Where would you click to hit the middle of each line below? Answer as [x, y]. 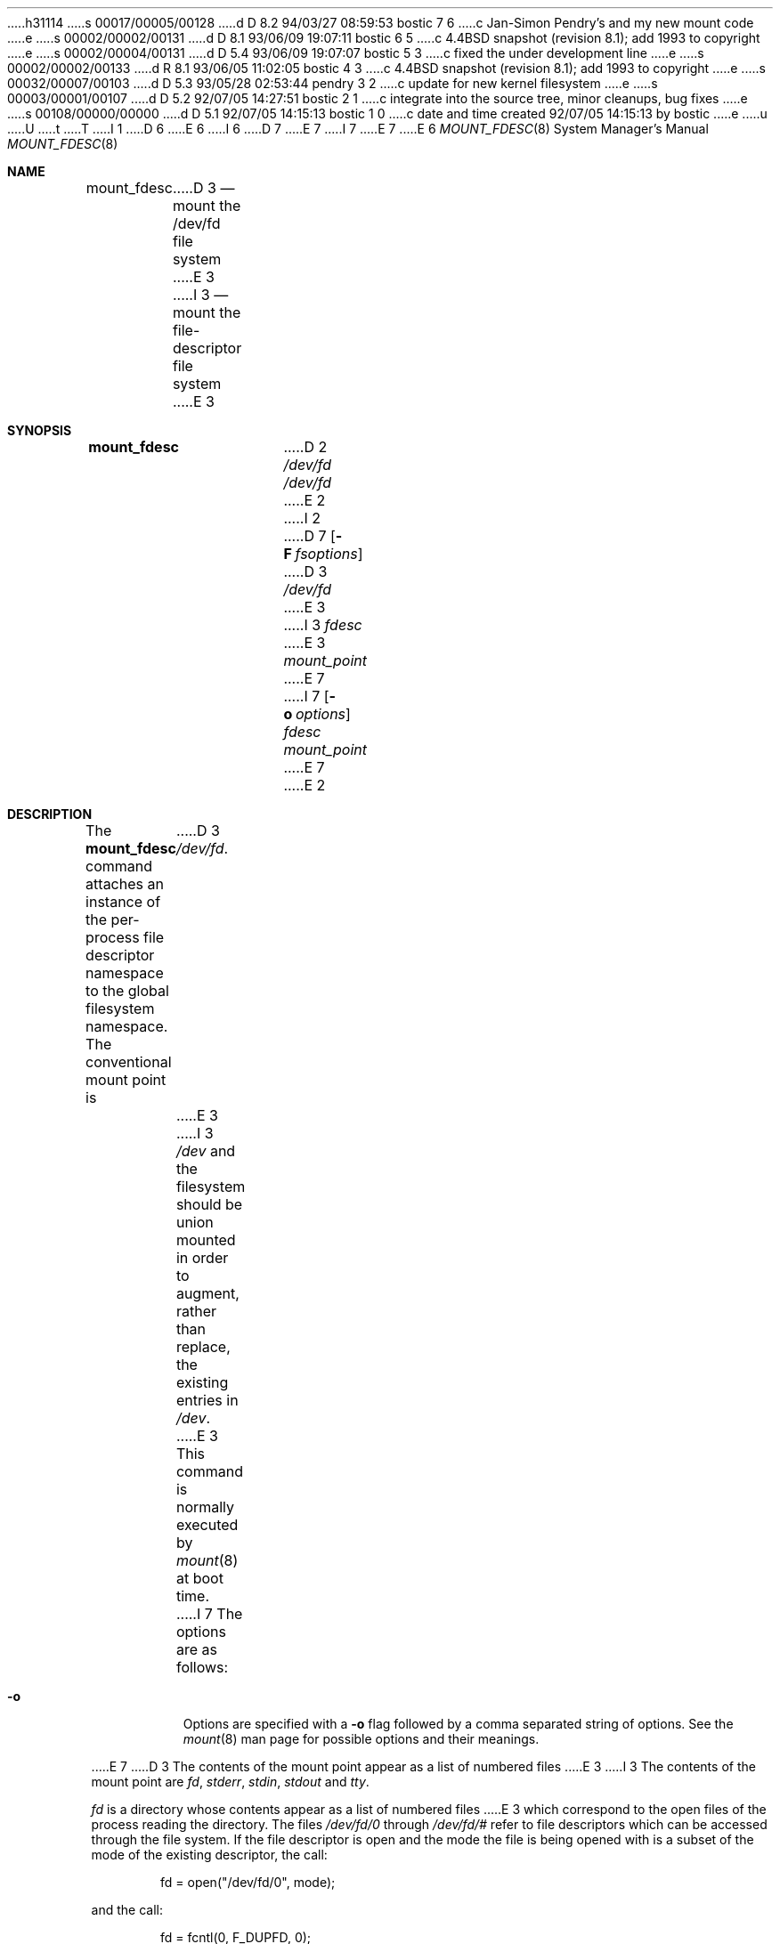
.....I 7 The [209, 1614]
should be [209, 1204]
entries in [207, 1400]
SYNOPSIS [40, 430]
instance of [123, 902]
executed [207, 1525]
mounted [206, 1240]
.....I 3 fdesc [323, 625]
